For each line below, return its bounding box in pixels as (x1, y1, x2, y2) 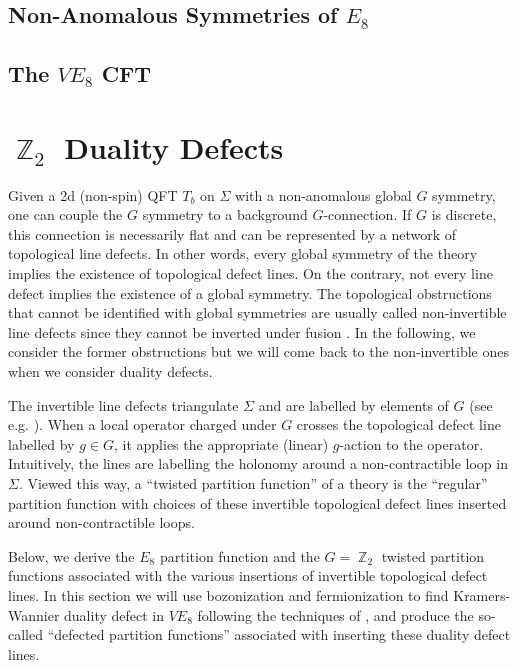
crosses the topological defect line (296, 414, 501, 435)
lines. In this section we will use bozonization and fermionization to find (8, 584, 449, 605)
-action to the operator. (339, 433, 484, 454)
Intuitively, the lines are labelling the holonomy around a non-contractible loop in (8, 453, 508, 474)
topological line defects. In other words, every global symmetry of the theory (8, 243, 478, 264)
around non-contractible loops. (8, 512, 195, 533)
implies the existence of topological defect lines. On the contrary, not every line (8, 263, 493, 284)
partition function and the (159, 545, 320, 566)
